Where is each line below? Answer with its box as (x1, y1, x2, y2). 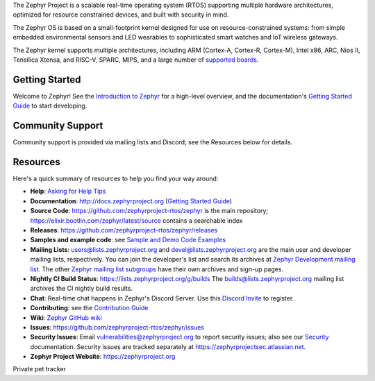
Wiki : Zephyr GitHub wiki (30, 313, 102, 322)
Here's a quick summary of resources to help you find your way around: (12, 174, 219, 183)
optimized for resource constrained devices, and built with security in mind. (12, 10, 229, 19)
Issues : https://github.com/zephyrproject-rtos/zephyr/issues (30, 323, 205, 331)
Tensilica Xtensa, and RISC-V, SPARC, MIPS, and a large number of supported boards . (12, 56, 259, 64)
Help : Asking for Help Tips (30, 187, 106, 196)
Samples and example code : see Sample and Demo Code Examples (30, 236, 226, 244)
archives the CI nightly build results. (30, 285, 133, 293)
